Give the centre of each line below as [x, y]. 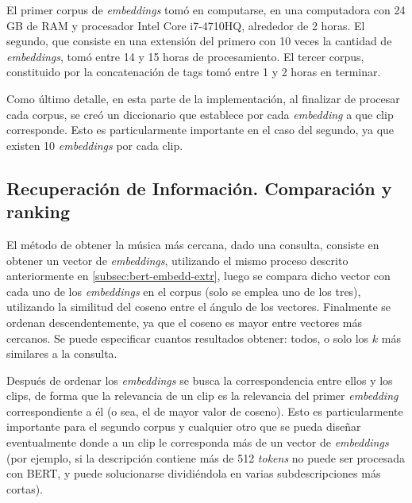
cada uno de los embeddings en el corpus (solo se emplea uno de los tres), [184, 291]
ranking [39, 211]
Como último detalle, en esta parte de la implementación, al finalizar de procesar [203, 98]
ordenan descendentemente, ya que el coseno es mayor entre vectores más [185, 322]
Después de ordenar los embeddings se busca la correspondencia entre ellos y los [200, 380]
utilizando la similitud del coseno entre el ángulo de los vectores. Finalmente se [199, 307]
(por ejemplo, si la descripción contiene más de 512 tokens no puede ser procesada [206, 457]
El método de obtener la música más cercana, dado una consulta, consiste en [193, 244]
